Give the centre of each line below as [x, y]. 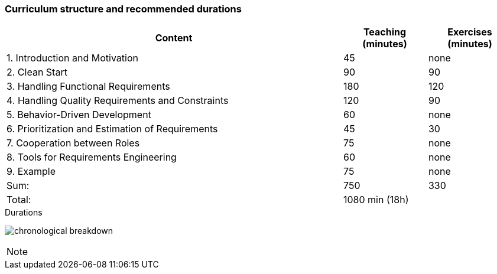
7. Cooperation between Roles [73, 143]
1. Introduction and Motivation [72, 58]
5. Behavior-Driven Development [79, 115]
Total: [19, 200]
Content [174, 38]
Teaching [385, 32]
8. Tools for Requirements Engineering [92, 157]
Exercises [470, 32]
